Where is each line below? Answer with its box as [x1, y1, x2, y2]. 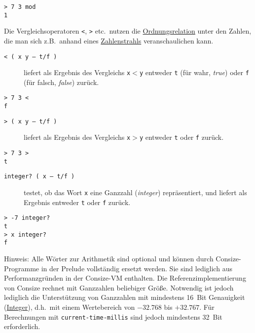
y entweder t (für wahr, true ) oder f [139, 67, 249, 78]
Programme [4, 263, 39, 273]
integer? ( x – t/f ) [4, 173, 75, 180]
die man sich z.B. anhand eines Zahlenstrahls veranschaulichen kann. [4, 35, 214, 45]
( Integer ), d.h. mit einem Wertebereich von [4, 301, 135, 312]
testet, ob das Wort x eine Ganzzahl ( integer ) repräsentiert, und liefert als [24, 187, 247, 198]
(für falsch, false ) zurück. [24, 77, 99, 87]
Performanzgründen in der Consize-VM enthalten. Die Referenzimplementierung [4, 273, 246, 283]
